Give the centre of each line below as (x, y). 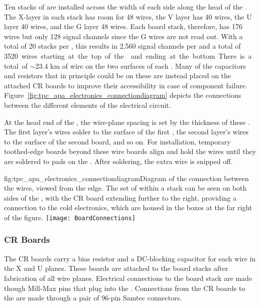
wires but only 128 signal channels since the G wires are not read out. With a (123, 36)
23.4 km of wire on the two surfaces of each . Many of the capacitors (141, 65)
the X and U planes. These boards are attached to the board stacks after (116, 268)
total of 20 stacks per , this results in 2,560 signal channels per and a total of (122, 46)
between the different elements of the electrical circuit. (88, 105)
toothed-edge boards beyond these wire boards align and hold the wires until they (130, 151)
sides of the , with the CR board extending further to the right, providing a (120, 197)
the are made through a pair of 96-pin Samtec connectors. (93, 298)
